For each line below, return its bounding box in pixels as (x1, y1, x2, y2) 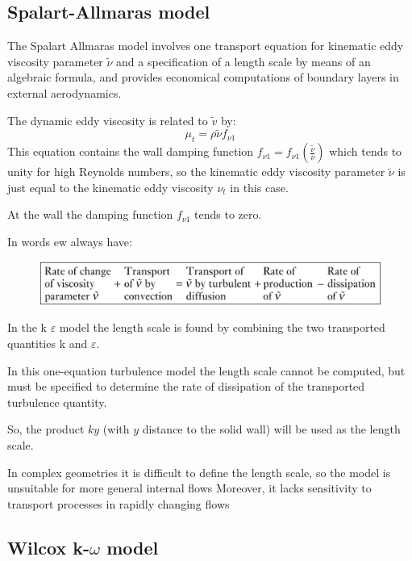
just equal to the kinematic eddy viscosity (7, 178, 214, 195)
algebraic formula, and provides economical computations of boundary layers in (7, 69, 399, 86)
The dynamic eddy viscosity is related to (7, 111, 208, 128)
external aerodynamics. (7, 84, 122, 101)
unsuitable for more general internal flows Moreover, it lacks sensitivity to (7, 479, 372, 496)
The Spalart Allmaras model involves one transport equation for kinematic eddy (7, 37, 404, 54)
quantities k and (7, 334, 88, 351)
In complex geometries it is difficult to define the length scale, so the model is (7, 463, 391, 480)
